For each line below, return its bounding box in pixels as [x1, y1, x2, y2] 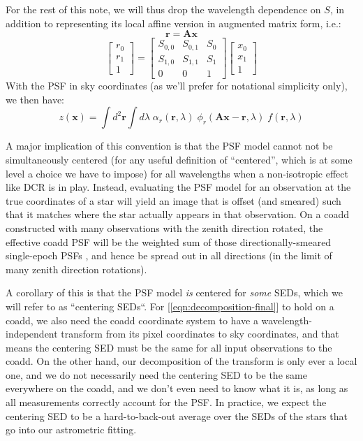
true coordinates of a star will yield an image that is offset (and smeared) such [6, 193, 341, 208]
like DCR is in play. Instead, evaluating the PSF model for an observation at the [6, 180, 351, 194]
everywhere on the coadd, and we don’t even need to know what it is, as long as [6, 381, 348, 396]
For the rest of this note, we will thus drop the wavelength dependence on [6, 2, 321, 16]
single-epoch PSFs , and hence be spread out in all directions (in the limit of [6, 248, 332, 263]
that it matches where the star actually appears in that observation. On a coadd [6, 207, 350, 222]
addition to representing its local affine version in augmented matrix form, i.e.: [6, 15, 341, 30]
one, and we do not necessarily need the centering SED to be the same [6, 367, 307, 382]
